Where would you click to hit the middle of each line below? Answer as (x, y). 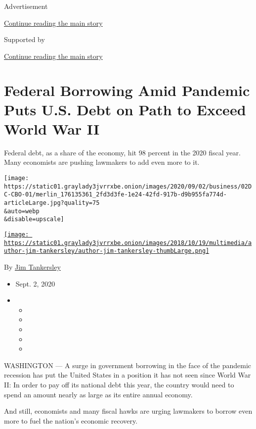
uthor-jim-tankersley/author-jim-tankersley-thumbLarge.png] (107, 251)
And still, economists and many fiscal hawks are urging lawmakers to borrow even (128, 411)
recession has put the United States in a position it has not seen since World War (128, 375)
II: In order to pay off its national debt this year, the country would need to (119, 384)
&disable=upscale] (34, 219)
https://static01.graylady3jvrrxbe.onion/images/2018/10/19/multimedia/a (128, 243)
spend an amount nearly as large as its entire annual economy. (98, 394)
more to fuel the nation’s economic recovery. (71, 420)
